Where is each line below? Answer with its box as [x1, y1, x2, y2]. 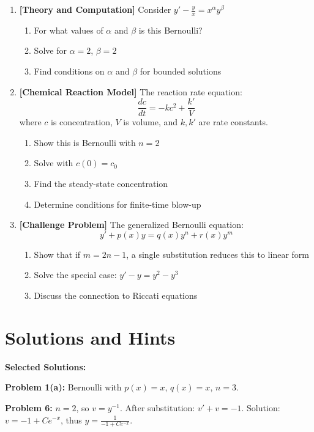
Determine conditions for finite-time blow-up [34, 197, 201, 210]
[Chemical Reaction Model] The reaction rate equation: [19, 85, 242, 98]
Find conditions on [34, 65, 105, 78]
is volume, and [123, 115, 178, 128]
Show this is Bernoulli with [34, 136, 136, 148]
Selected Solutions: [5, 360, 86, 373]
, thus [61, 413, 82, 426]
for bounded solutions [140, 65, 222, 78]
